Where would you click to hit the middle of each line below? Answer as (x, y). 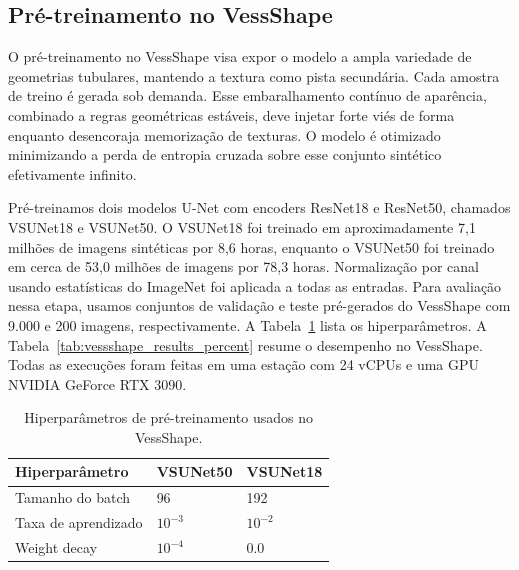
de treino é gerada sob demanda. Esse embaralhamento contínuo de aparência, (247, 95)
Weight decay (56, 547)
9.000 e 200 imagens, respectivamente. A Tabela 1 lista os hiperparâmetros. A (247, 324)
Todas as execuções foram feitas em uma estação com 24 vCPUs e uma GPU (244, 364)
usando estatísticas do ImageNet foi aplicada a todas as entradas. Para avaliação (255, 285)
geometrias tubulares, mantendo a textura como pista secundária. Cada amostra (254, 75)
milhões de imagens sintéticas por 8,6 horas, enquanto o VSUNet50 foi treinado (251, 246)
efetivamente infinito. (72, 173)
